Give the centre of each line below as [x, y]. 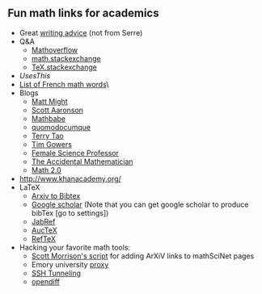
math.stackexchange [66, 58]
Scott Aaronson [57, 110]
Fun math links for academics [83, 13]
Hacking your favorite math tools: [75, 247]
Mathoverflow [55, 50]
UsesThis [35, 75]
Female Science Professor [75, 153]
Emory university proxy [70, 264]
